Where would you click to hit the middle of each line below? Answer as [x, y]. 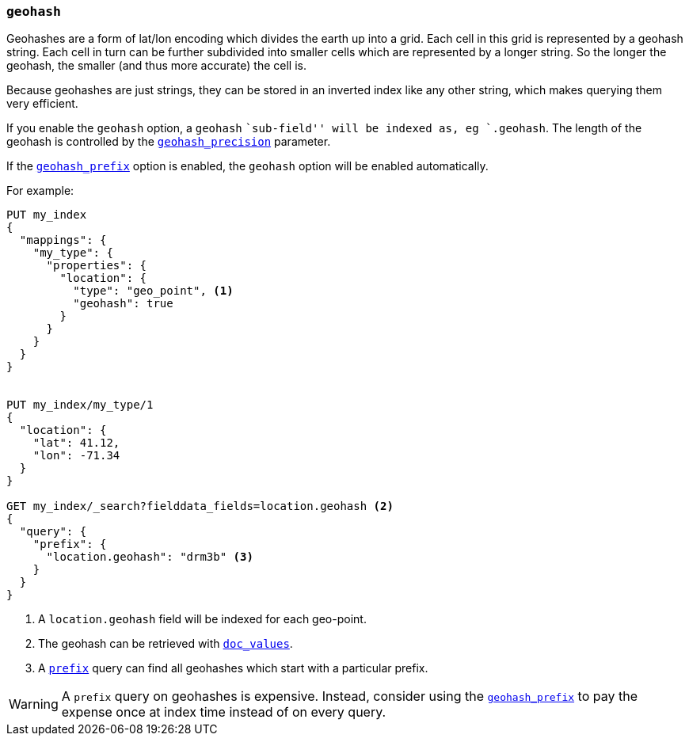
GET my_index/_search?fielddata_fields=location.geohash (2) [200, 506]
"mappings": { [63, 240]
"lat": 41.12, [76, 443]
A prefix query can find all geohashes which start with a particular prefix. [233, 668]
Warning [34, 704]
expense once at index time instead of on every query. [224, 712]
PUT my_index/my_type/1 [80, 405]
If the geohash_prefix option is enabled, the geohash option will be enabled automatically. [247, 166]
